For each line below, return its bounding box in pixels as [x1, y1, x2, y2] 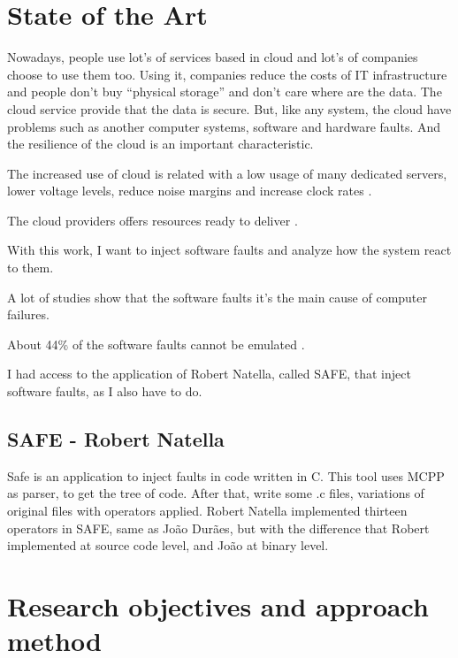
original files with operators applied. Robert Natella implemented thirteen [7, 501, 408, 520]
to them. [7, 258, 54, 277]
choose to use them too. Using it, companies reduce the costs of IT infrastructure [7, 65, 447, 83]
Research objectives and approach [7, 587, 429, 624]
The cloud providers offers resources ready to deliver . [7, 210, 298, 229]
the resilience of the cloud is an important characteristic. [7, 134, 314, 153]
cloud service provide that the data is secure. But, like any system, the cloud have [7, 99, 452, 118]
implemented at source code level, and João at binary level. [7, 536, 329, 555]
